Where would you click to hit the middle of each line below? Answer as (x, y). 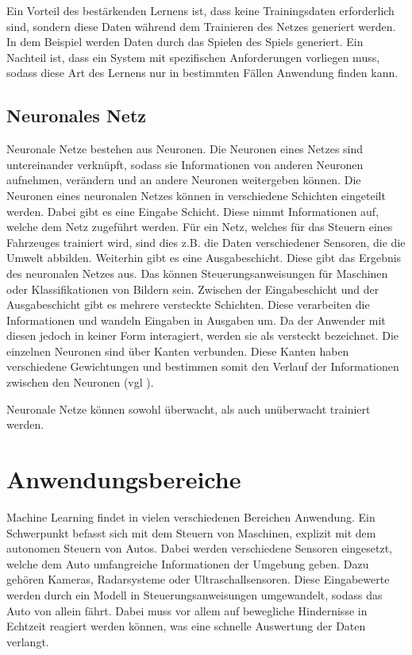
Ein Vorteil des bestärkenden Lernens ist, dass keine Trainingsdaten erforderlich (200, 10)
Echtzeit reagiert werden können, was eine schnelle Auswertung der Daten (186, 626)
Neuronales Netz (77, 116)
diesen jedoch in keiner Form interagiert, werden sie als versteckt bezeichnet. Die (202, 335)
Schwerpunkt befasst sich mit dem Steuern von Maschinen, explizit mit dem (191, 532)
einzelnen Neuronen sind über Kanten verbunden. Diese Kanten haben (178, 351)
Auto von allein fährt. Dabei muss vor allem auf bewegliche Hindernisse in (187, 610)
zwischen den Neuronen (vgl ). (80, 382)
